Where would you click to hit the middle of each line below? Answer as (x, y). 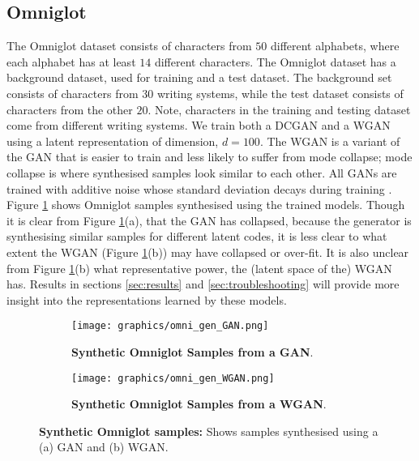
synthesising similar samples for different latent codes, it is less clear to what (197, 236)
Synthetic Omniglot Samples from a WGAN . (199, 404)
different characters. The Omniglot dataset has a (275, 61)
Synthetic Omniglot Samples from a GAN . (192, 351)
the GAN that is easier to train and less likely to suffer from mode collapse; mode (209, 157)
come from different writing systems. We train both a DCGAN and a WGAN (199, 125)
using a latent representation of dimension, (113, 141)
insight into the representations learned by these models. (147, 299)
